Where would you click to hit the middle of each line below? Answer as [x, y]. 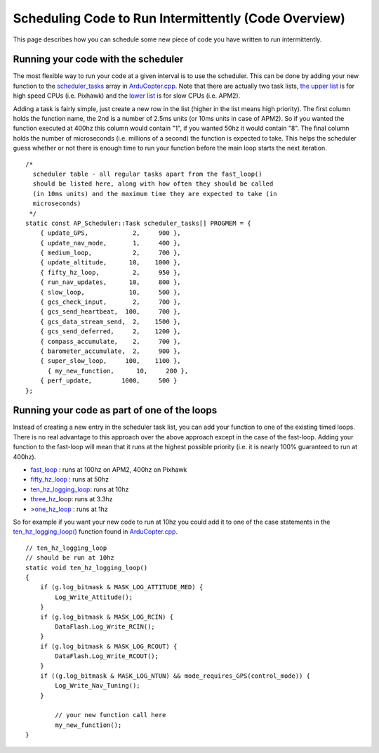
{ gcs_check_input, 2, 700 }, [111, 302]
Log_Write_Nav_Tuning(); [98, 686]
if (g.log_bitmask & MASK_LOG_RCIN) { [107, 617]
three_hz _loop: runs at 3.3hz [72, 499]
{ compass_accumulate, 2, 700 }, [111, 341]
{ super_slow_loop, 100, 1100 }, [111, 361]
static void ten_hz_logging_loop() [87, 567]
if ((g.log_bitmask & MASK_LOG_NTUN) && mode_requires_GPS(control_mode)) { [175, 676]
